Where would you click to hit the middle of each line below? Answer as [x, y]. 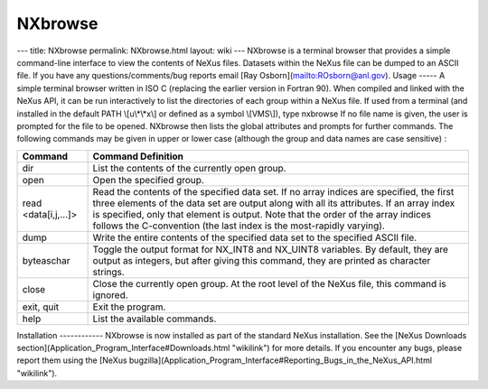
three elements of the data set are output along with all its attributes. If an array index [274, 203]
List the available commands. [155, 319]
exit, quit [41, 307]
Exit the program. [129, 307]
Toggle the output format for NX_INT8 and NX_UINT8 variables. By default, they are [271, 249]
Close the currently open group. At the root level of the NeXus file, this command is [269, 283]
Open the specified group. [149, 180]
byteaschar [47, 260]
